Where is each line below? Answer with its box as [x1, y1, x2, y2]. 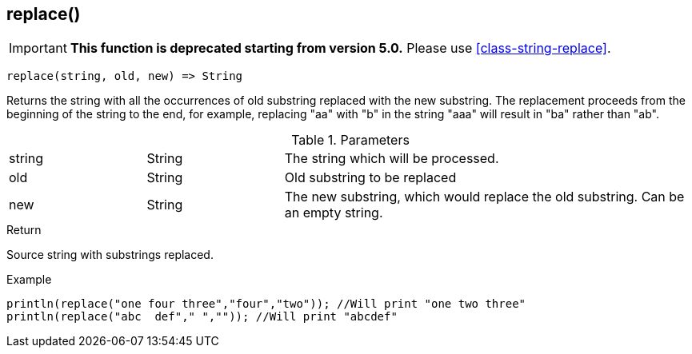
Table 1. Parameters [291, 132, 410, 149]
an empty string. [284, 205, 383, 221]
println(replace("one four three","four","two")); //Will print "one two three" [6, 297, 526, 311]
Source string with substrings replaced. [6, 248, 214, 262]
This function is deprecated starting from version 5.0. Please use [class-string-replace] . [70, 40, 611, 57]
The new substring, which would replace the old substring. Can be [284, 189, 685, 205]
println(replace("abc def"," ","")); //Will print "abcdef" [6, 310, 398, 324]
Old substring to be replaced [284, 169, 457, 186]
